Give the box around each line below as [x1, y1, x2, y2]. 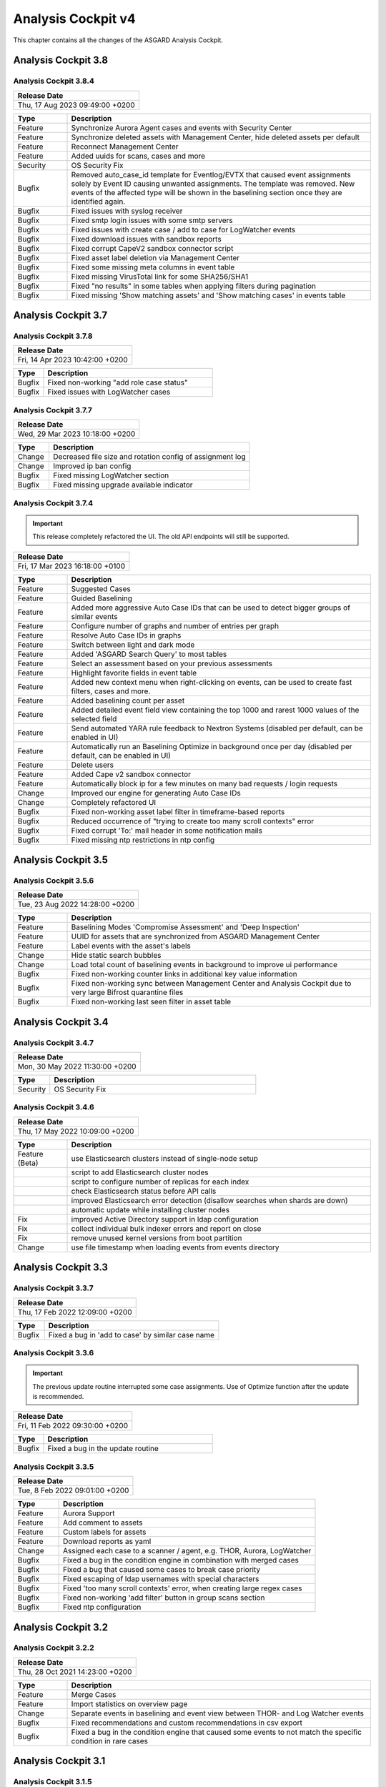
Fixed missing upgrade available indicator [53, 480, 193, 490]
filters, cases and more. [71, 686, 151, 696]
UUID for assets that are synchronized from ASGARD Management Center [71, 931, 320, 941]
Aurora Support [62, 1508, 115, 1518]
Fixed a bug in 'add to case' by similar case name [48, 1330, 214, 1340]
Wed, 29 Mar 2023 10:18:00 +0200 [17, 429, 136, 439]
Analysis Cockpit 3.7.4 [13, 498, 94, 508]
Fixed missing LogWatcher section [53, 470, 169, 480]
